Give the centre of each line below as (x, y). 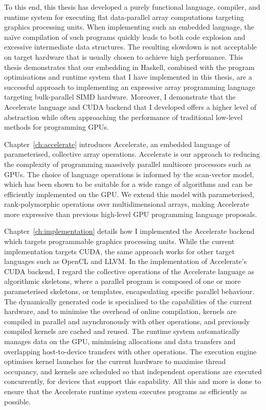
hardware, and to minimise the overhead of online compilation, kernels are (120, 311)
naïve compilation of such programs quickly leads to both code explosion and (125, 37)
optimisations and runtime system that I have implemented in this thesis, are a (128, 77)
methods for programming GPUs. (57, 127)
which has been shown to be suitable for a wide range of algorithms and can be (128, 184)
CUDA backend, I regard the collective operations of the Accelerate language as (129, 271)
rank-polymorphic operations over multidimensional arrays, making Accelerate (127, 204)
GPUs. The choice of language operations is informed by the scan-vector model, (129, 174)
